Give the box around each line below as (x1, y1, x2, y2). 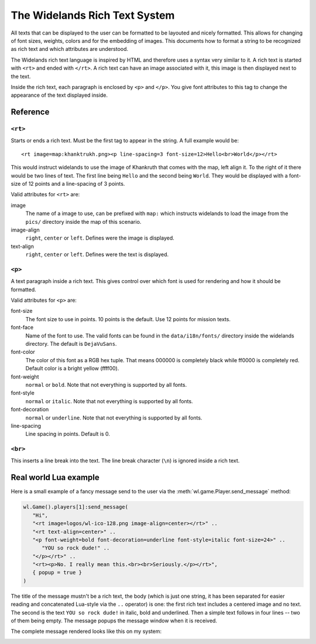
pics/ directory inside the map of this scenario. (25, 218, 142, 225)
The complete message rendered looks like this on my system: (11, 628, 162, 635)
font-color (11, 349, 35, 356)
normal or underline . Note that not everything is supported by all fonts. (25, 414, 202, 421)
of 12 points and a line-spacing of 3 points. (22, 180, 125, 187)
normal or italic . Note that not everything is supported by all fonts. (25, 397, 193, 404)
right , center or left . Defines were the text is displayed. (25, 251, 169, 258)
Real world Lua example (11, 472, 99, 483)
